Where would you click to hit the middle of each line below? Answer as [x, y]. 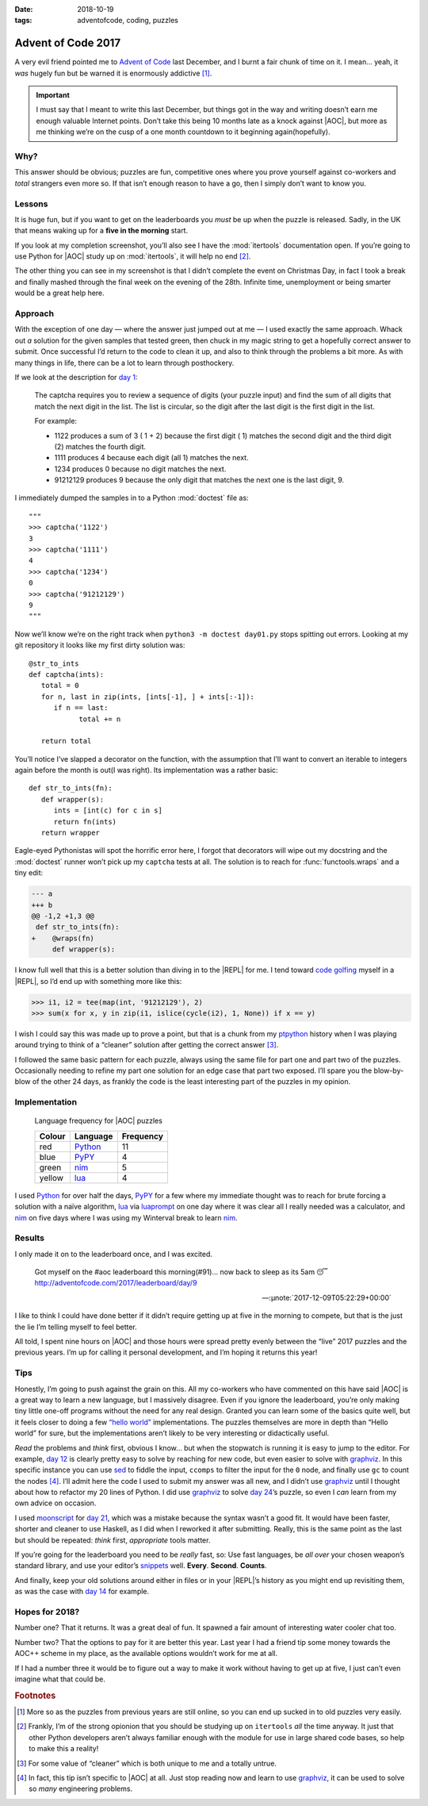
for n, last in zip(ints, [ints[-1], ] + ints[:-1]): [148, 697]
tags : [23, 21]
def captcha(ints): [67, 674]
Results [30, 1238]
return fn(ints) [85, 822]
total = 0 [60, 686]
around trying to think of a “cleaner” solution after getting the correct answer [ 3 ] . [147, 1045]
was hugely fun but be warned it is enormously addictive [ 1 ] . [113, 73]
